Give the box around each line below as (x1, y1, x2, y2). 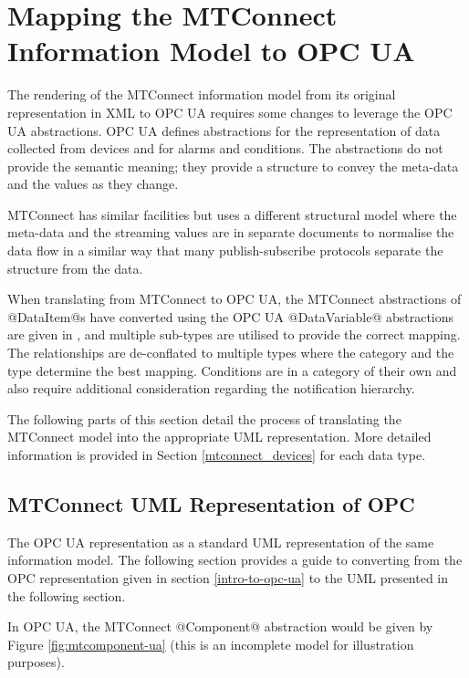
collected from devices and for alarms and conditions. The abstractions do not (7, 139, 443, 158)
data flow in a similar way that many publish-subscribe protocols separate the (7, 241, 443, 260)
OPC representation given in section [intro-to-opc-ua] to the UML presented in (7, 568, 449, 587)
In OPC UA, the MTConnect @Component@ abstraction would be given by (7, 617, 433, 636)
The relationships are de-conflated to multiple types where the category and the (7, 343, 454, 362)
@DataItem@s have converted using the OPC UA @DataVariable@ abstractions (7, 307, 454, 326)
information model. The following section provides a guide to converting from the (7, 550, 463, 569)
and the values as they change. (7, 174, 179, 193)
